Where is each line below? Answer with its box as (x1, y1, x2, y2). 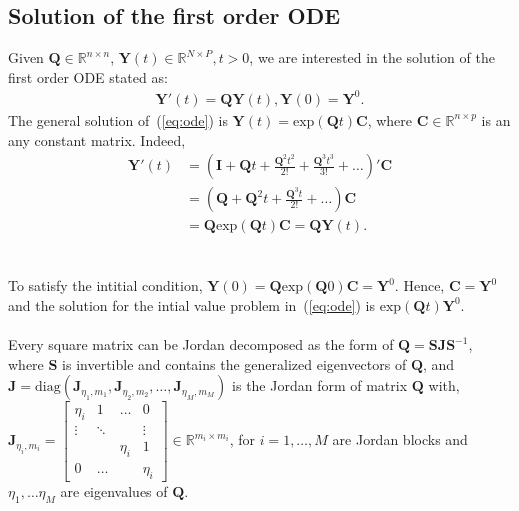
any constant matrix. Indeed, (8, 129, 186, 150)
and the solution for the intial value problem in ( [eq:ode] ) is (8, 294, 376, 315)
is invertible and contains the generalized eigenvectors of (62, 353, 407, 374)
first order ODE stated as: (8, 66, 168, 87)
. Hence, (394, 275, 445, 296)
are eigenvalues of (60, 480, 168, 501)
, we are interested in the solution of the (249, 47, 495, 68)
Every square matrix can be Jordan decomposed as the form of (8, 334, 394, 355)
